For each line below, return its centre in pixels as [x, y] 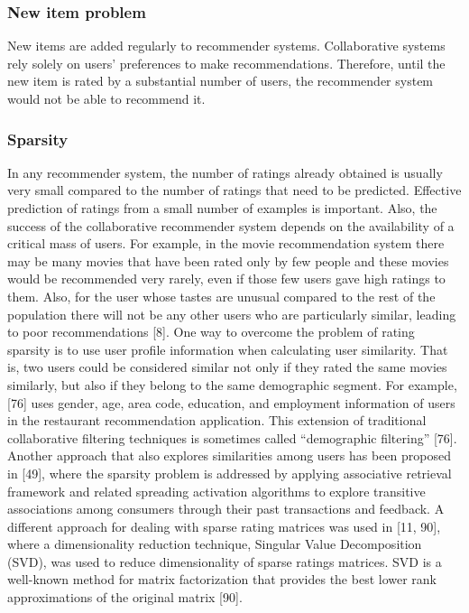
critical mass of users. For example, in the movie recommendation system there [226, 243]
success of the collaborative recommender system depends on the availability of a [231, 225]
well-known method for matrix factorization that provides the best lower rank [222, 579]
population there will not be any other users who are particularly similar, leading [232, 314]
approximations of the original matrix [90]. [125, 597]
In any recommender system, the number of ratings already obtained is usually [225, 172]
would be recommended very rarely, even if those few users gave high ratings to [226, 279]
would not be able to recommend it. [106, 98]
